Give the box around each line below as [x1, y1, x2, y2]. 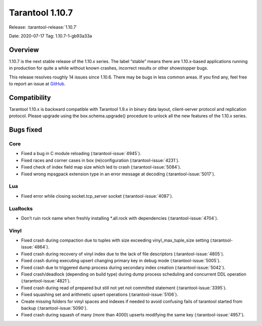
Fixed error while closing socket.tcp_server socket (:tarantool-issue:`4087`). [21, 193, 173, 199]
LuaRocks [9, 205, 33, 212]
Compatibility [9, 93, 51, 102]
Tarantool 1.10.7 [9, 7, 73, 18]
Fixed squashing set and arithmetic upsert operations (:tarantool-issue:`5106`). [21, 292, 179, 297]
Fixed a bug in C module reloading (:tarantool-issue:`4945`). [21, 151, 142, 156]
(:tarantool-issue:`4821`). [21, 278, 71, 284]
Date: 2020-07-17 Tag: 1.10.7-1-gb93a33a [9, 33, 92, 39]
